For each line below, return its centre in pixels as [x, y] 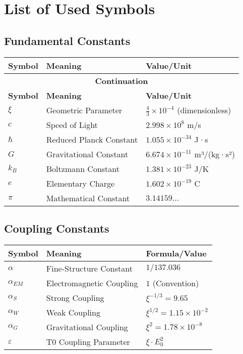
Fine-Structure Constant [89, 269]
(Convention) [176, 283]
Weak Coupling [73, 313]
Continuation [121, 80]
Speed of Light [72, 125]
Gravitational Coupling [87, 327]
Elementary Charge [80, 184]
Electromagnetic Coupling [92, 283]
